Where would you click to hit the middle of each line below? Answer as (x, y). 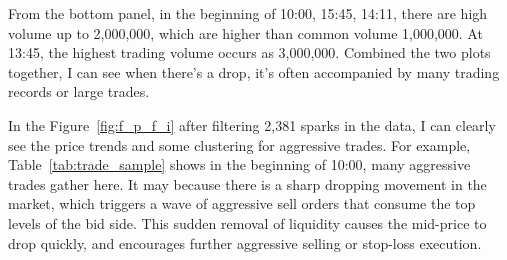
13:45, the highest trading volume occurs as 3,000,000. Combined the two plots (249, 52)
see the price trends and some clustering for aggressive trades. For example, (239, 144)
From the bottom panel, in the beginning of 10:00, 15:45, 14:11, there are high (248, 13)
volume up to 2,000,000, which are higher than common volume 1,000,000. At (245, 32)
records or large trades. (79, 91)
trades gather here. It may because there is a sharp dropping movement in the (247, 183)
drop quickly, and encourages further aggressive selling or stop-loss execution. (245, 242)
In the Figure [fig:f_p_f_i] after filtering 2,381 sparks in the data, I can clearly (252, 124)
